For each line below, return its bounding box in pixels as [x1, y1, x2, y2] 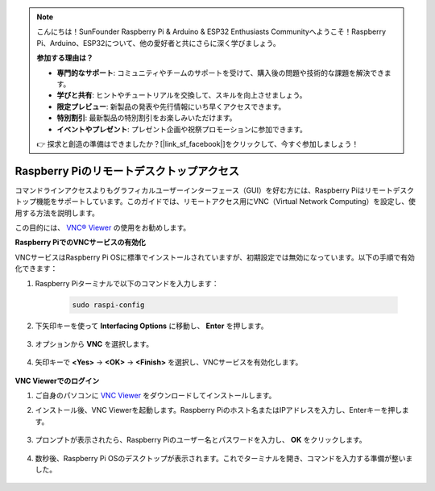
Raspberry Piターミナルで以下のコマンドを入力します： [35, 278, 219, 288]
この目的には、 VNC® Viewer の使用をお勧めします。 [14, 223, 191, 232]
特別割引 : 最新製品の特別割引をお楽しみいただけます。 [56, 113, 237, 123]
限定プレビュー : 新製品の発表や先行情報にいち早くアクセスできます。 [56, 102, 286, 111]
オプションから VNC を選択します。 [35, 339, 153, 348]
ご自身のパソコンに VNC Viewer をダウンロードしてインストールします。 [35, 391, 276, 401]
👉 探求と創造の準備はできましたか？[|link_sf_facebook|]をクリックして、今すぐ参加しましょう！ [36, 139, 359, 148]
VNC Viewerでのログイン [14, 376, 100, 385]
